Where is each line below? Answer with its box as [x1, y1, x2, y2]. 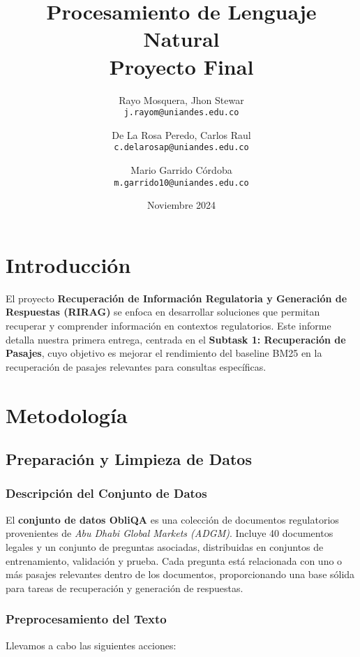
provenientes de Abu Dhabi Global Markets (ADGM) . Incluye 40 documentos [6, 526, 333, 540]
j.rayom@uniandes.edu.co [123, 108, 239, 118]
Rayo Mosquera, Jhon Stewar [119, 92, 244, 107]
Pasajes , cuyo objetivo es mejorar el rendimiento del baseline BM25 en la [6, 346, 322, 360]
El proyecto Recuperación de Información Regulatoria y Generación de [6, 290, 347, 305]
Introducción [6, 250, 131, 279]
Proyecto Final [109, 52, 254, 80]
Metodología [6, 400, 128, 429]
